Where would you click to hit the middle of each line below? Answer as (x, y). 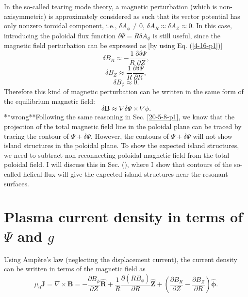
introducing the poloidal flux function (60, 35)
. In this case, (212, 25)
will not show (213, 136)
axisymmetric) (25, 16)
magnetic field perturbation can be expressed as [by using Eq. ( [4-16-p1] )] (113, 45)
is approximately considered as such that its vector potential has (144, 16)
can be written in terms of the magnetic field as (75, 269)
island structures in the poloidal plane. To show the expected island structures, (122, 145)
